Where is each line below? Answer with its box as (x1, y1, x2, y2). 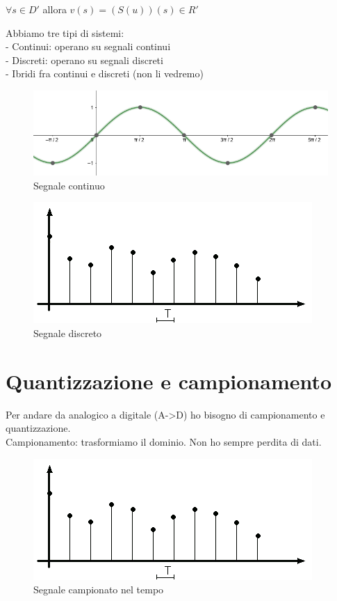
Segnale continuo (33, 178, 105, 192)
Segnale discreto (33, 326, 102, 341)
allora (42, 2, 67, 16)
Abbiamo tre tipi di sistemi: (6, 25, 124, 40)
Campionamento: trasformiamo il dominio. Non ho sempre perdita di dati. (6, 434, 322, 448)
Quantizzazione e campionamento (6, 366, 332, 395)
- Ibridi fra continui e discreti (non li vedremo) (6, 66, 204, 81)
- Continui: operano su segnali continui (6, 39, 171, 54)
